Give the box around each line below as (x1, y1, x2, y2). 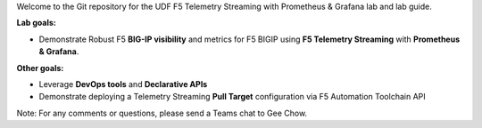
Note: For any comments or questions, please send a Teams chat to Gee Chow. (16, 108, 308, 118)
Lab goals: (16, 18, 57, 28)
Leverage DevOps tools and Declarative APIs (38, 78, 208, 89)
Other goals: (16, 62, 64, 73)
